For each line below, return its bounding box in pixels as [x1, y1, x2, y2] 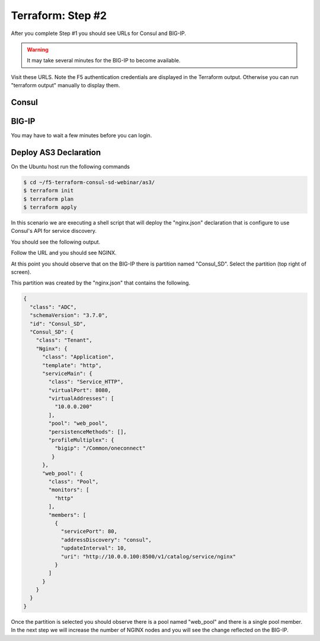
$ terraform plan [23, 195, 74, 202]
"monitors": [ [48, 487, 89, 493]
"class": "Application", [42, 353, 115, 361]
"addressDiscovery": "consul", [60, 536, 152, 543]
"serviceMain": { [42, 370, 93, 377]
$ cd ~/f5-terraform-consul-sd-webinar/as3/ [23, 179, 155, 185]
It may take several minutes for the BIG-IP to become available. [27, 57, 181, 64]
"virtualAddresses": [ [48, 395, 115, 402]
